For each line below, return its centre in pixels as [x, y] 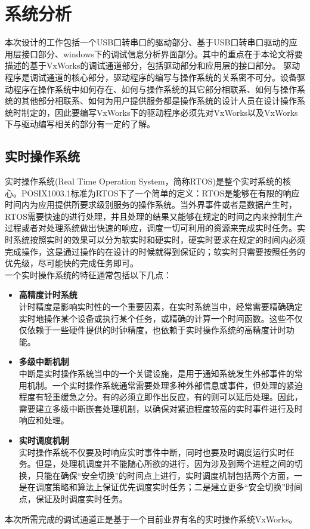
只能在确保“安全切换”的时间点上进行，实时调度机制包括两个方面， [165, 475]
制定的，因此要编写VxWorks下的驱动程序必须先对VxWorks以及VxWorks [159, 112]
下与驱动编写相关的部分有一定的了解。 [80, 124]
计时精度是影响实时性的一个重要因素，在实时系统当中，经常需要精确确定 [161, 307]
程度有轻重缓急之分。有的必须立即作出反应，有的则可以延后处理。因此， [161, 397]
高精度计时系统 [48, 295]
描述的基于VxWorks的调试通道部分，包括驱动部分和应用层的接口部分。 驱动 [153, 65]
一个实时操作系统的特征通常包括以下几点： [88, 274]
